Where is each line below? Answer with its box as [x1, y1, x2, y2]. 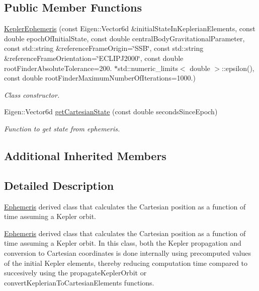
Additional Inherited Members [4, 148, 166, 163]
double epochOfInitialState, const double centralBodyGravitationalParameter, [4, 33, 245, 43]
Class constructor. [4, 89, 60, 100]
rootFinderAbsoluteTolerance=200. [4, 62, 112, 73]
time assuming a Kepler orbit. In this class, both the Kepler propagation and [4, 238, 241, 248]
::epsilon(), [222, 62, 254, 73]
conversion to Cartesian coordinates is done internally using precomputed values [4, 247, 251, 258]
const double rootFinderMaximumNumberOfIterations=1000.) [4, 72, 196, 83]
